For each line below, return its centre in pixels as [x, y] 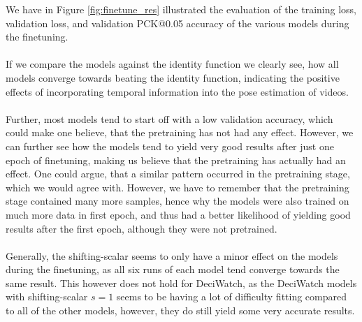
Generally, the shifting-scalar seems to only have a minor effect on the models [172, 255]
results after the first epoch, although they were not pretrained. [142, 228]
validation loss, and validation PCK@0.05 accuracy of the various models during [178, 23]
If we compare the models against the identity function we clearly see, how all [172, 64]
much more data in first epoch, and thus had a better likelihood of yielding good [178, 214]
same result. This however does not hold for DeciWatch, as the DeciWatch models [181, 283]
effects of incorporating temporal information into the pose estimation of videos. [177, 91]
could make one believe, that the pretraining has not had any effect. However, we [180, 132]
